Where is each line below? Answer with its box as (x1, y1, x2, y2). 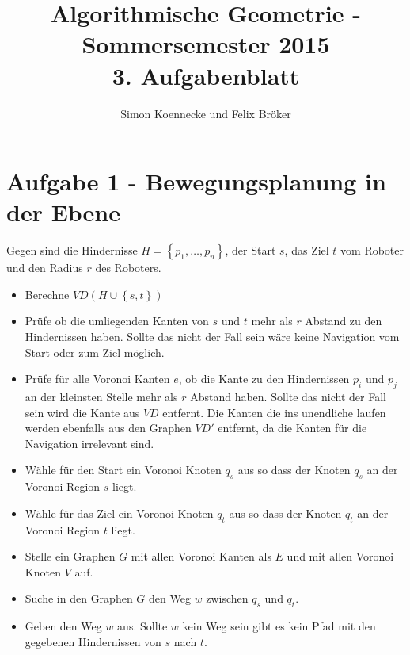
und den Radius (6, 259, 83, 276)
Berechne (25, 285, 70, 302)
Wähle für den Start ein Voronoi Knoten (25, 462, 222, 478)
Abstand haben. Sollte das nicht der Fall (190, 388, 386, 404)
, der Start (225, 242, 276, 259)
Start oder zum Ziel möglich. (25, 343, 165, 360)
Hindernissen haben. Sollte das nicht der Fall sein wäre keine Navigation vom (25, 328, 400, 344)
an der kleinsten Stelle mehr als (25, 388, 178, 404)
